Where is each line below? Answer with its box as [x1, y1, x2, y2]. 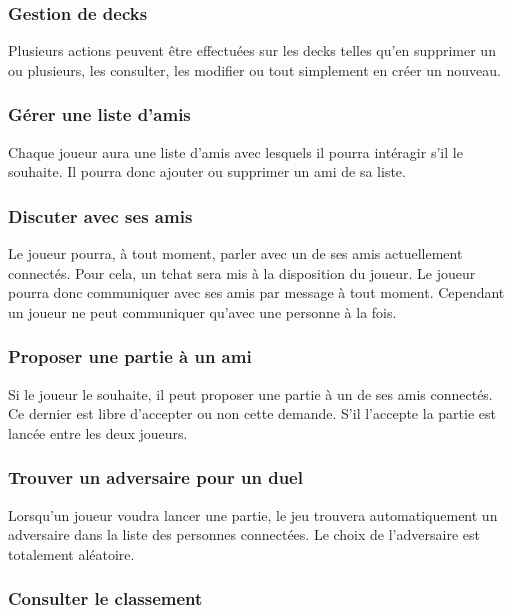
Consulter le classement [8, 586, 203, 611]
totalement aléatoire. [8, 543, 135, 564]
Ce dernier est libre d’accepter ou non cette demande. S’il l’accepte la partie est [8, 403, 496, 424]
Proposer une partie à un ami [8, 344, 252, 369]
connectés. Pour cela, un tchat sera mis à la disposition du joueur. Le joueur [8, 262, 476, 283]
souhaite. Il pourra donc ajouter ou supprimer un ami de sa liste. [8, 161, 406, 182]
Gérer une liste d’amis [8, 102, 191, 127]
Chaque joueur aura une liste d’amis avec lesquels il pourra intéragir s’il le [8, 141, 463, 162]
